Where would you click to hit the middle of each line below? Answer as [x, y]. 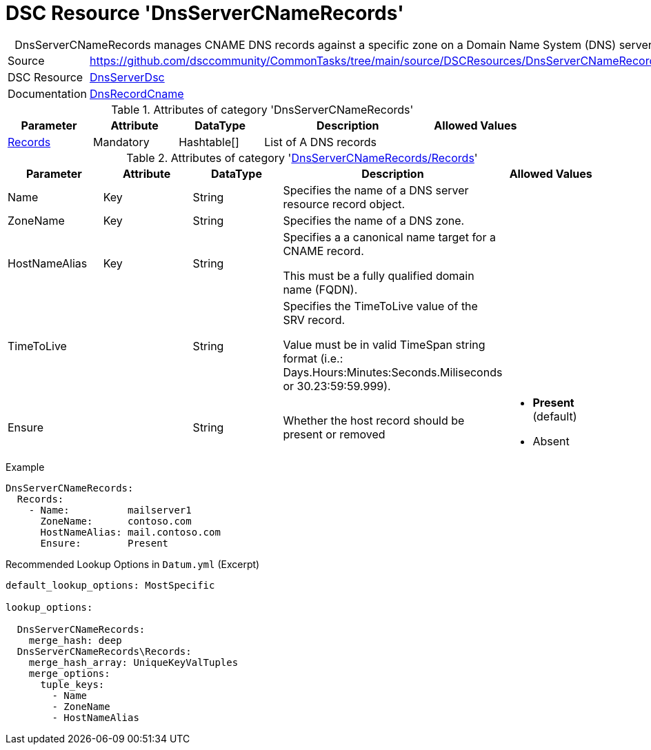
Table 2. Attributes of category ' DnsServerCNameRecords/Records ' [302, 158]
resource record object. [344, 204]
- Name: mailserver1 [110, 510]
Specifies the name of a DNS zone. [374, 220]
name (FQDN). [320, 289]
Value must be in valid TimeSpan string [384, 344]
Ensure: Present [104, 543]
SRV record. [314, 320]
